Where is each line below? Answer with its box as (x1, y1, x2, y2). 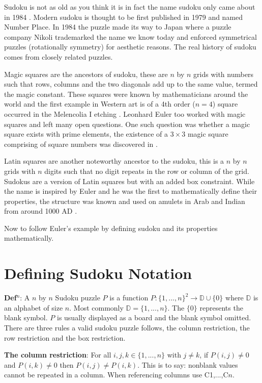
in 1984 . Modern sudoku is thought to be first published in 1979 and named (4, 11, 243, 22)
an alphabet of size (4, 302, 63, 313)
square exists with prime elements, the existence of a (4, 129, 168, 139)
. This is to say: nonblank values (137, 359, 238, 370)
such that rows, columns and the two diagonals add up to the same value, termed (4, 79, 258, 89)
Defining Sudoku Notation (4, 263, 192, 284)
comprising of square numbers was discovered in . (4, 138, 158, 149)
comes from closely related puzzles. (4, 51, 113, 62)
